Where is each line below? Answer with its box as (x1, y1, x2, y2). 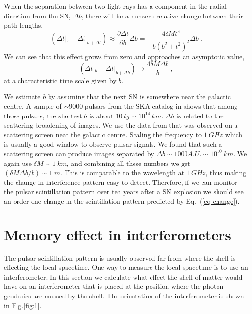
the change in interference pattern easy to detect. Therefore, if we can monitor (4, 177, 237, 187)
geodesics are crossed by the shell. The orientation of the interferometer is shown (4, 290, 244, 300)
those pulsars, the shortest (4, 110, 82, 120)
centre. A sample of (4, 100, 62, 111)
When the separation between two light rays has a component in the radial (4, 1, 227, 11)
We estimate (4, 91, 41, 101)
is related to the (176, 110, 224, 120)
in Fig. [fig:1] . (4, 300, 42, 310)
